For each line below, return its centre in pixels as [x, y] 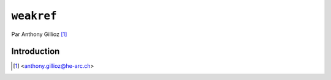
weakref [34, 16]
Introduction [36, 52]
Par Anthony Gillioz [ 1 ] [39, 34]
